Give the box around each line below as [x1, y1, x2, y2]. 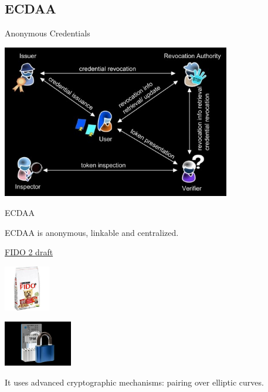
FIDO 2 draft [5, 246, 53, 258]
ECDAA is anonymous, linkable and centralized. [5, 226, 179, 238]
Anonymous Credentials [5, 27, 90, 39]
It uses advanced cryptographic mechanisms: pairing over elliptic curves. [5, 376, 264, 388]
